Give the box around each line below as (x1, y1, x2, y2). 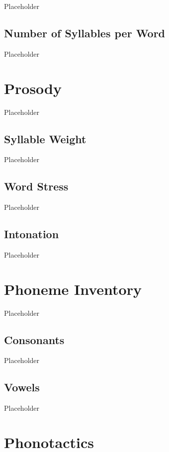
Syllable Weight (4, 131, 86, 146)
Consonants (4, 332, 65, 347)
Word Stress (4, 179, 69, 194)
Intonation (4, 226, 59, 242)
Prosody (4, 78, 62, 98)
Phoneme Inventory (4, 278, 142, 299)
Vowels (4, 379, 40, 395)
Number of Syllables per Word (4, 25, 166, 40)
